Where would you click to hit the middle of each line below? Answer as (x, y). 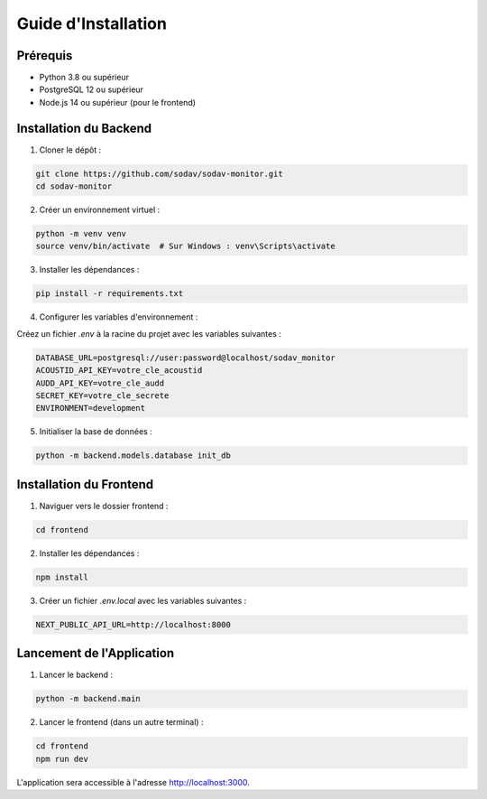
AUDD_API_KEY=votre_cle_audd (100, 383)
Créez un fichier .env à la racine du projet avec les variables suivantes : (149, 333)
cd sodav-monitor (74, 186)
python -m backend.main (88, 699)
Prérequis (45, 56)
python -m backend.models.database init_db (133, 455)
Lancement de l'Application (96, 653)
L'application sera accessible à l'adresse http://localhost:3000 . (133, 782)
